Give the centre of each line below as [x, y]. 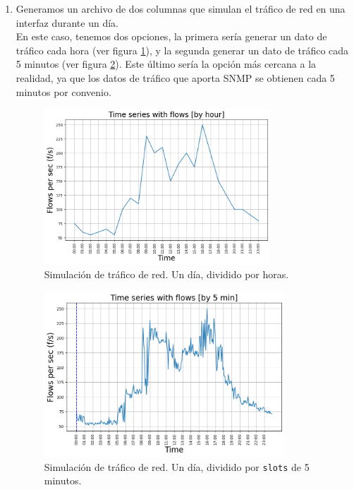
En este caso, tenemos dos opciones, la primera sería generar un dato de [171, 36]
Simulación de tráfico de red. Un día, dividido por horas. [166, 274]
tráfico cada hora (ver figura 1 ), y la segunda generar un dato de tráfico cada [182, 50]
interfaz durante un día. [67, 22]
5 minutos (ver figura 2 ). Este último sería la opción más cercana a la [166, 64]
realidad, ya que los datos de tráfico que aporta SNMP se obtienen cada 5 [175, 77]
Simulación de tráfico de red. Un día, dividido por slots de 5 [177, 466]
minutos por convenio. [63, 91]
